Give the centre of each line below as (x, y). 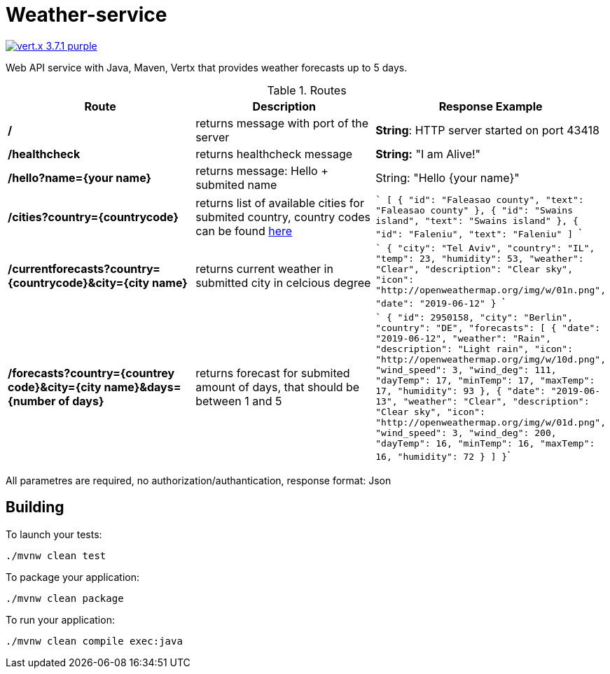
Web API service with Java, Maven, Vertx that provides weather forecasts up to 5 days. (207, 67)
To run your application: (60, 619)
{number (32, 401)
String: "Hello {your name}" (448, 177)
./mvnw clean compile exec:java (94, 641)
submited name (236, 184)
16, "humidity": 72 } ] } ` (443, 455)
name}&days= (143, 387)
